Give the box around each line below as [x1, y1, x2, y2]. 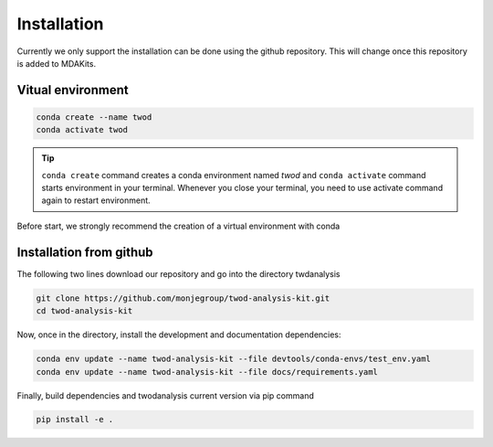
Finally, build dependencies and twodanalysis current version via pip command [16, 389, 314, 401]
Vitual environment [16, 82, 129, 98]
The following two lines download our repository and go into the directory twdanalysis [16, 268, 341, 279]
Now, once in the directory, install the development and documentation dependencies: [16, 329, 341, 340]
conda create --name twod [36, 112, 152, 122]
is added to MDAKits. [16, 58, 96, 69]
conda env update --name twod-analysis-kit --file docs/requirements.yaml [36, 367, 379, 377]
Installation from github [16, 244, 154, 260]
